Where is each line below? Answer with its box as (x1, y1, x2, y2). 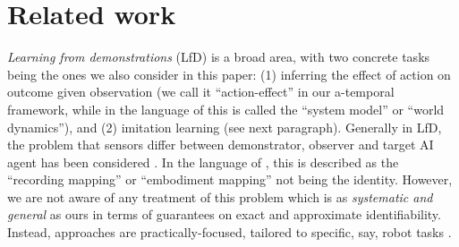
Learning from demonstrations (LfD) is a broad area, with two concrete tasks (7, 47, 430, 66)
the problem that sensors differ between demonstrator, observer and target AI (7, 135, 434, 154)
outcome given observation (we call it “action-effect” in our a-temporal (7, 82, 395, 101)
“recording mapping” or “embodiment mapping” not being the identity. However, (7, 170, 453, 189)
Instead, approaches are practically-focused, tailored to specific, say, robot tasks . (7, 223, 452, 242)
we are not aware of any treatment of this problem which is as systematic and (7, 187, 433, 206)
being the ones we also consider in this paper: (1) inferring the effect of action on (7, 64, 451, 83)
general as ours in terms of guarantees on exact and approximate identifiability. (7, 205, 441, 224)
